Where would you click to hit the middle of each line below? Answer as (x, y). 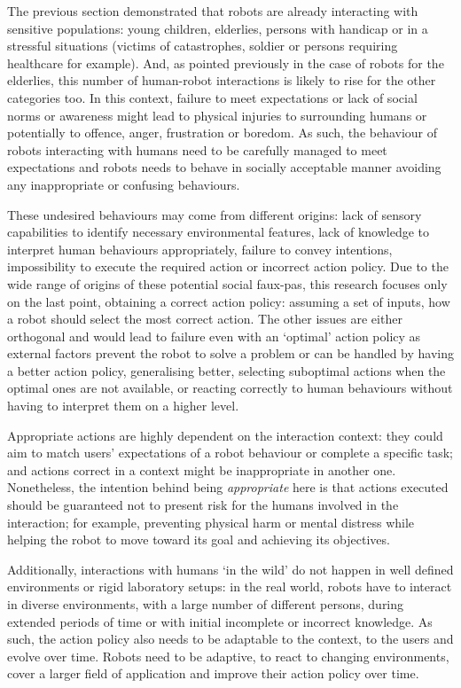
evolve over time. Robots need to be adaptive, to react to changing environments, (228, 656)
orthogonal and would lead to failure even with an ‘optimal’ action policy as (214, 336)
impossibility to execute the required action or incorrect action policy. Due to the (228, 266)
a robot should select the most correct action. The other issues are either (205, 319)
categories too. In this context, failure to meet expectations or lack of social (212, 97)
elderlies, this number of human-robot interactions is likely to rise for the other (222, 80)
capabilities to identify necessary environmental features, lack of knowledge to (219, 232)
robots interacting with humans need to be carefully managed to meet (197, 149)
